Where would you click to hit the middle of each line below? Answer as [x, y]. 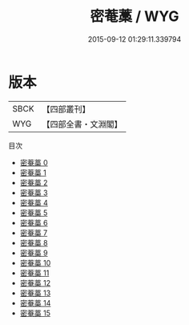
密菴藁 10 [35, 262]
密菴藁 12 [35, 282]
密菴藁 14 [35, 303]
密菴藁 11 [34, 273]
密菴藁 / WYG [135, 16]
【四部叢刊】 [66, 109]
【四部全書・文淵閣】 [82, 124]
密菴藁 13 [35, 293]
